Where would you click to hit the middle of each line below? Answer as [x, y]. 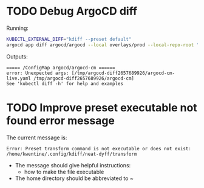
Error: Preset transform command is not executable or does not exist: [99, 148]
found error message [61, 120]
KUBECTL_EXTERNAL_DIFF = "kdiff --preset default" [69, 39]
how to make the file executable [64, 172]
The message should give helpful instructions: [73, 165]
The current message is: [37, 138]
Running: [18, 28]
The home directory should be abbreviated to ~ [74, 178]
